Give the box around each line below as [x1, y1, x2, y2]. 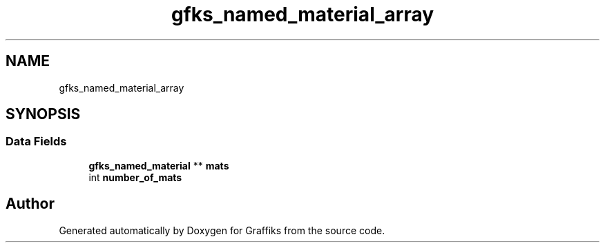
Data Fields [6, 134, 67, 149]
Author [6, 195, 55, 213]
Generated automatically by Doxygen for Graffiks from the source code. [59, 224, 385, 236]
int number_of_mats [88, 171, 182, 183]
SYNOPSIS [6, 105, 81, 123]
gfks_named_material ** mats [88, 159, 229, 172]
